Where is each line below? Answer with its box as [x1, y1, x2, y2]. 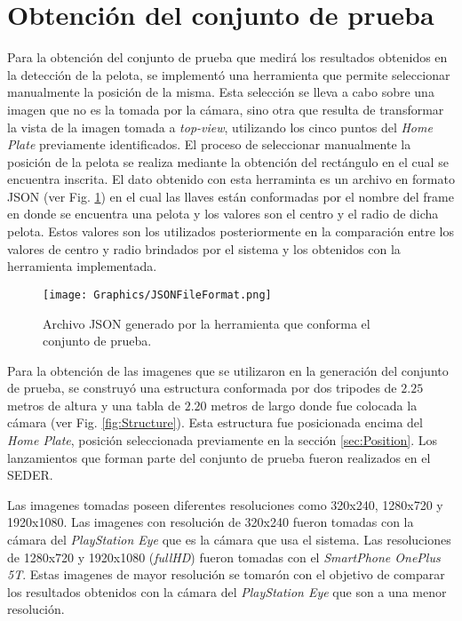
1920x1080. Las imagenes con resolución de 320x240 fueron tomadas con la [7, 513, 414, 531]
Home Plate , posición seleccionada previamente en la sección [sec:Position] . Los [7, 431, 438, 450]
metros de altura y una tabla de [7, 395, 180, 414]
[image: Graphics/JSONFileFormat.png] [43, 288, 272, 301]
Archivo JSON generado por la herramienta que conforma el [43, 314, 370, 332]
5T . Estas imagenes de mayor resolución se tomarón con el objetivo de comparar [7, 565, 445, 584]
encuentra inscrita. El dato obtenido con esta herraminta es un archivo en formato [7, 170, 455, 188]
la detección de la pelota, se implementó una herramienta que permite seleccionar [7, 65, 450, 84]
